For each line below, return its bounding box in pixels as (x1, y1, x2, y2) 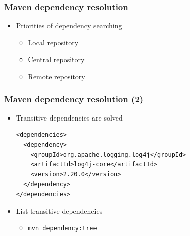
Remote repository (28, 71, 85, 81)
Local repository (28, 37, 79, 47)
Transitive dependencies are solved (16, 112, 123, 123)
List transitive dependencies (16, 205, 103, 216)
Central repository (28, 54, 85, 65)
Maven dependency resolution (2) (4, 92, 144, 105)
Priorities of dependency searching (16, 20, 122, 31)
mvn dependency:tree (28, 225, 97, 232)
